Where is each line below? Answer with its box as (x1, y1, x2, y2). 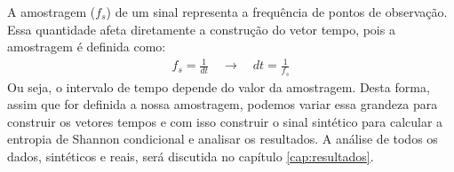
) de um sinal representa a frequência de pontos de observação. (106, 3, 448, 20)
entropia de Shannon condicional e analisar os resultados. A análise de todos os (7, 129, 438, 148)
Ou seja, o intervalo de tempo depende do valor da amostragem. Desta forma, (7, 77, 430, 96)
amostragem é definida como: (7, 37, 166, 56)
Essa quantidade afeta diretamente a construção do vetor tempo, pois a (7, 20, 395, 38)
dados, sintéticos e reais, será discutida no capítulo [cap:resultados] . (7, 146, 374, 165)
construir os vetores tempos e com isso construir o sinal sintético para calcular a (7, 112, 443, 130)
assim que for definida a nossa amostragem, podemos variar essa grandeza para (7, 95, 438, 113)
